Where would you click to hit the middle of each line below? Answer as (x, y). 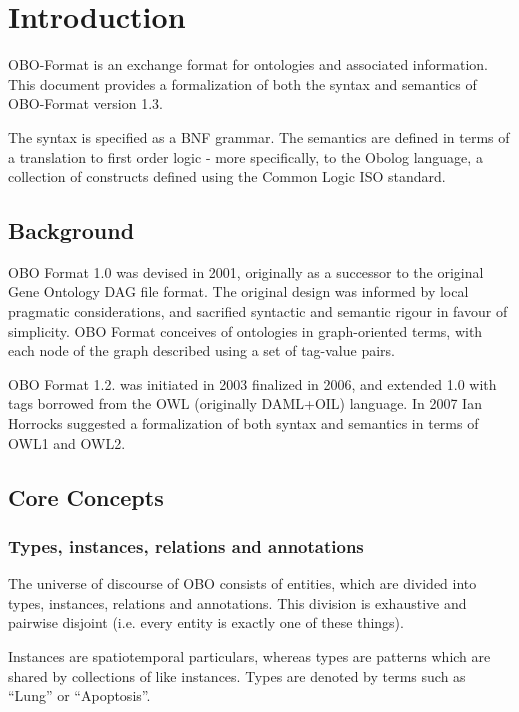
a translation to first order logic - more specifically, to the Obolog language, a (245, 156)
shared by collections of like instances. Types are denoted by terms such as (237, 675)
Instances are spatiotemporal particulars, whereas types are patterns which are (249, 656)
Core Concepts (86, 496)
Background (71, 230)
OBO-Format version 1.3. (85, 103)
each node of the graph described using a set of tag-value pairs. (201, 350)
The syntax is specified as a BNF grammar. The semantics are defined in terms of (259, 136)
